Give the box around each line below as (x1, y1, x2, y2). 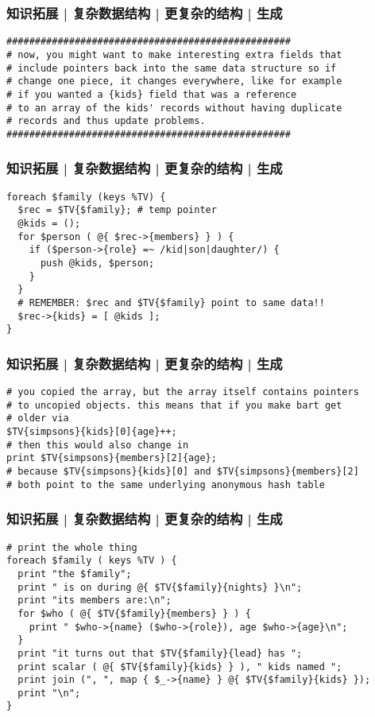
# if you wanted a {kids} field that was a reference (6, 88, 297, 100)
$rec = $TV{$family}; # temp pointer (17, 204, 217, 216)
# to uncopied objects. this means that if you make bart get (6, 399, 342, 411)
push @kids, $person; (40, 257, 155, 269)
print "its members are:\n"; (17, 595, 172, 607)
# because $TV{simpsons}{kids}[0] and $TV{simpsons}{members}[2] (6, 466, 359, 478)
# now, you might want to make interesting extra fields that (6, 48, 342, 60)
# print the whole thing (6, 541, 137, 553)
